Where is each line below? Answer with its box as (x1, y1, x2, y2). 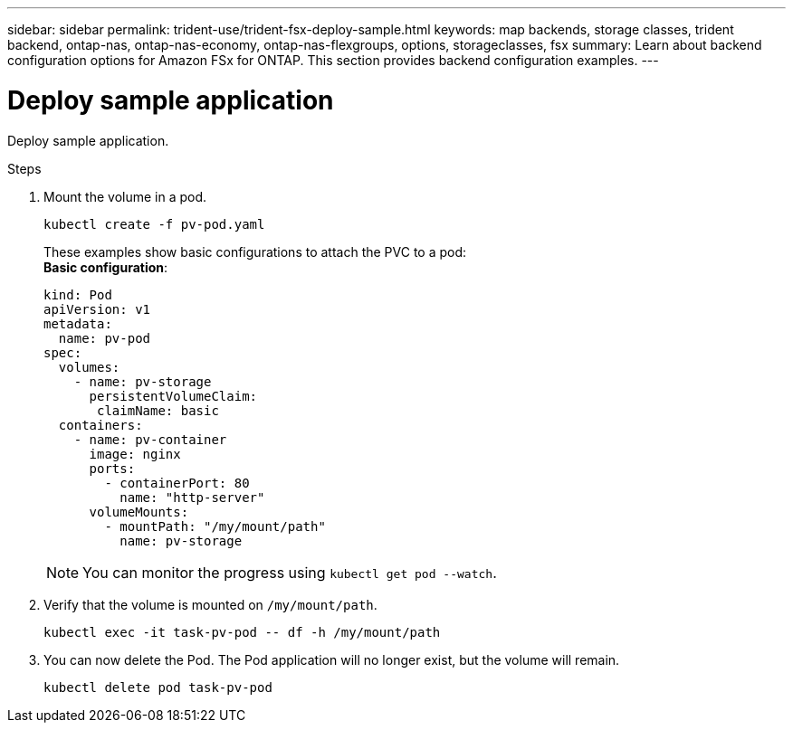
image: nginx (89, 446, 181, 461)
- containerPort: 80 (104, 475, 250, 490)
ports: (89, 460, 136, 476)
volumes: (58, 359, 120, 374)
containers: (58, 417, 143, 432)
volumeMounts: (89, 504, 189, 519)
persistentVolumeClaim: (89, 388, 258, 403)
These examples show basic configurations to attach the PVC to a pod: (43, 243, 467, 260)
